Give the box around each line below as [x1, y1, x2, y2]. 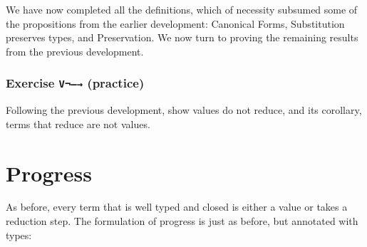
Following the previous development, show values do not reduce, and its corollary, [6, 103, 362, 117]
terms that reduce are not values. [6, 116, 150, 131]
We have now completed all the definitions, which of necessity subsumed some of [6, 2, 358, 16]
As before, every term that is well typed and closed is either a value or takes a [6, 199, 348, 214]
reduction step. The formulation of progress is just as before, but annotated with [6, 214, 358, 228]
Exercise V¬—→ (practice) [6, 74, 145, 92]
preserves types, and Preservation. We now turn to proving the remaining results [6, 30, 358, 45]
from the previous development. [6, 43, 144, 58]
